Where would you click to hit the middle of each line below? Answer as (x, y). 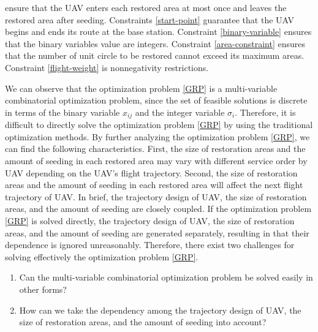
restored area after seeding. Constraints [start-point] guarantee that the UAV (150, 19)
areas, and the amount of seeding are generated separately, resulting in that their (157, 232)
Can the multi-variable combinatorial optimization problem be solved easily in (166, 277)
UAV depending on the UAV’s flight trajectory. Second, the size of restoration (151, 172)
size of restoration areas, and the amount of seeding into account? (143, 322)
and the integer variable (180, 112)
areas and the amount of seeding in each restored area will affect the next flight (154, 185)
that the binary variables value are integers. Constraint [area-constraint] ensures (155, 43)
